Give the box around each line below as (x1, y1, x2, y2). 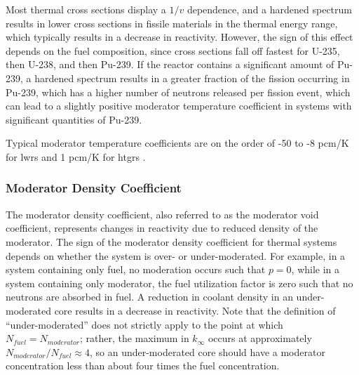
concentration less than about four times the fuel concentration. (6, 358, 280, 373)
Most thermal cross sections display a (6, 2, 166, 16)
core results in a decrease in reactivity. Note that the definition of (54, 303, 336, 317)
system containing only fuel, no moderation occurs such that (6, 262, 266, 277)
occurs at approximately (208, 331, 312, 346)
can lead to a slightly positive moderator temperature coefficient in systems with (6, 98, 352, 113)
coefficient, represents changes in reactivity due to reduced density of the (6, 221, 318, 235)
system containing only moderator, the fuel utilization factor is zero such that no (6, 275, 353, 290)
